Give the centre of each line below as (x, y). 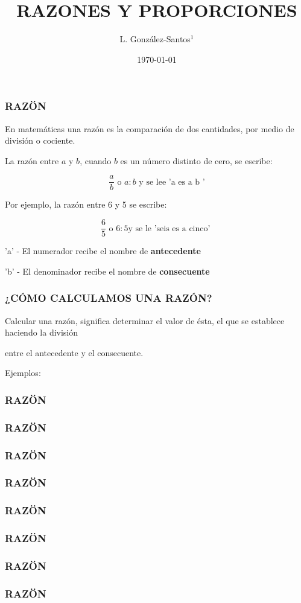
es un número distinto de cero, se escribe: (196, 160)
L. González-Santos (155, 39)
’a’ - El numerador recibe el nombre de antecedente (103, 251)
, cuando (96, 160)
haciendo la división (42, 332)
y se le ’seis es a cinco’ (169, 228)
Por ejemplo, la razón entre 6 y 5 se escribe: (86, 204)
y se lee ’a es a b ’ (172, 182)
